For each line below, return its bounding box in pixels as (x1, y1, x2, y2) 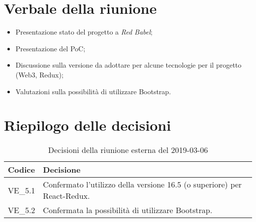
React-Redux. (43, 190, 90, 202)
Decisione (43, 164, 81, 176)
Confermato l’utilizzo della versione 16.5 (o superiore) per (43, 179, 242, 190)
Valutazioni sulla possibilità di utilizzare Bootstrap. (15, 86, 171, 96)
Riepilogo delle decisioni (4, 115, 171, 135)
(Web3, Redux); (15, 69, 64, 79)
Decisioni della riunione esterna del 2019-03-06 (48, 144, 208, 156)
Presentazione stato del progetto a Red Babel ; (15, 27, 153, 37)
